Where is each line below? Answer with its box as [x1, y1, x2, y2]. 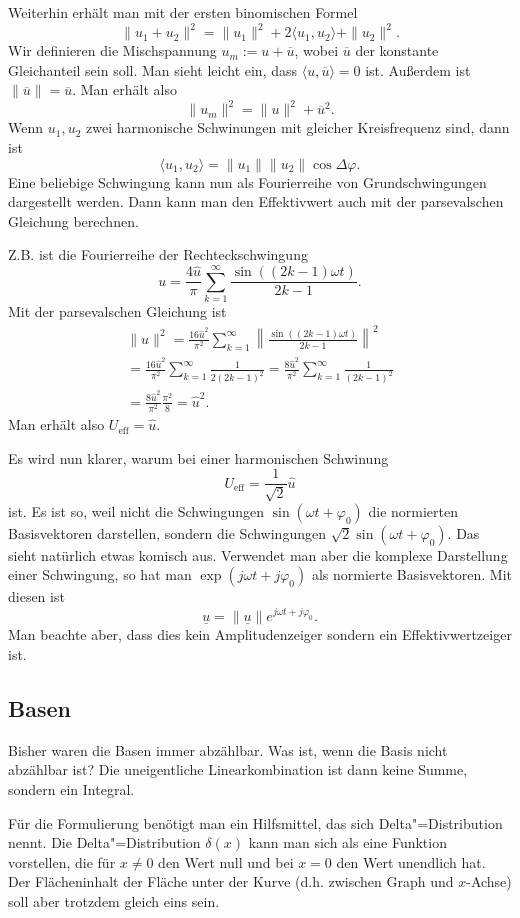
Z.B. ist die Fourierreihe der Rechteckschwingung [8, 244, 308, 265]
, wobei [294, 40, 339, 61]
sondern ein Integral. [8, 778, 135, 799]
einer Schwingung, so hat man [8, 564, 192, 585]
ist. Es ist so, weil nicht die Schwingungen [8, 500, 264, 521]
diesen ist [8, 586, 65, 607]
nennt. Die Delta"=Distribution [8, 832, 201, 853]
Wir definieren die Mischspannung [8, 40, 217, 61]
